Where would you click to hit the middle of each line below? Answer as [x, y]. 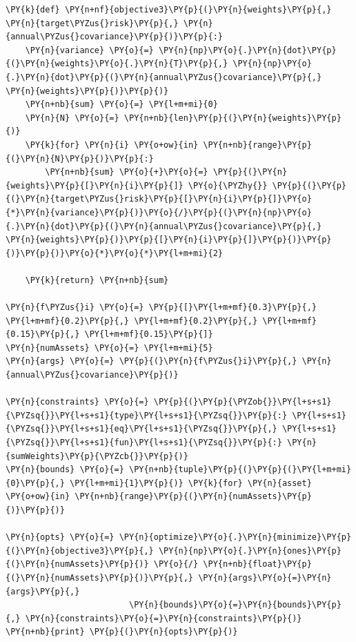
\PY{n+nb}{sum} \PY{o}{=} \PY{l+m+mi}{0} [121, 105]
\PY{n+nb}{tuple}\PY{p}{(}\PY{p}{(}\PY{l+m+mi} [240, 470]
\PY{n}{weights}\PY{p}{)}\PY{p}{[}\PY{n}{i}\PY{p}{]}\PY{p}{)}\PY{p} [169, 240]
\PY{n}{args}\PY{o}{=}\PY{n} [265, 577]
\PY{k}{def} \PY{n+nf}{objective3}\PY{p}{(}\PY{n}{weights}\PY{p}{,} [169, 10]
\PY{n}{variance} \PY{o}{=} [89, 50]
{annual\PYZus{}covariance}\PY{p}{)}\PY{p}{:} [114, 37]
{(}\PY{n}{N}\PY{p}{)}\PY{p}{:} [80, 158]
